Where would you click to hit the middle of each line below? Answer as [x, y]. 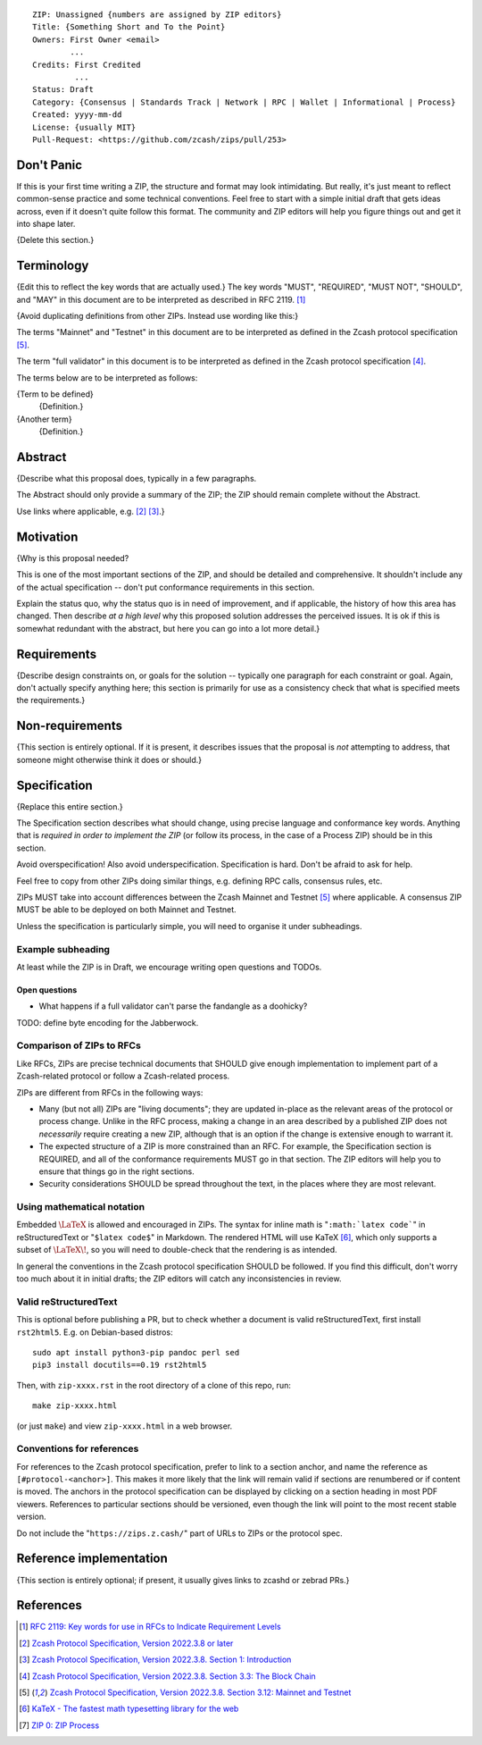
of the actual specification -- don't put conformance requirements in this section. [166, 587]
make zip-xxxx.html [75, 1406]
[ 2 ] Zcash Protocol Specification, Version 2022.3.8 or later [126, 1643]
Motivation [47, 537]
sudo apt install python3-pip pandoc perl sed [136, 1352]
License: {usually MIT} [84, 127]
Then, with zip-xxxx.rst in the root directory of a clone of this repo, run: [154, 1385]
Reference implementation [92, 1559]
